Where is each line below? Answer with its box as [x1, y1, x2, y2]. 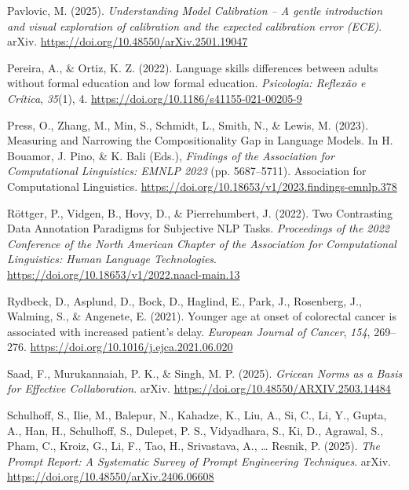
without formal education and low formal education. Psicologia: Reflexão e [7, 75, 366, 91]
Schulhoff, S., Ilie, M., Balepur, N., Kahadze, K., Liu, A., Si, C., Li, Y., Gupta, [7, 407, 387, 423]
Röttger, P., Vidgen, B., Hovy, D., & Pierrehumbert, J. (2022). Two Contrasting [7, 204, 393, 221]
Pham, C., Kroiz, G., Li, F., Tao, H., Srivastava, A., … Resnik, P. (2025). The [7, 437, 380, 454]
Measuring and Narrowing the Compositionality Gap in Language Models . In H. [7, 132, 393, 148]
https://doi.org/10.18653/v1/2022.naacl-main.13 [7, 265, 240, 282]
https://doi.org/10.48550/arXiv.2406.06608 [7, 468, 214, 485]
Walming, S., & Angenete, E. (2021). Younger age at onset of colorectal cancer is [7, 308, 396, 324]
